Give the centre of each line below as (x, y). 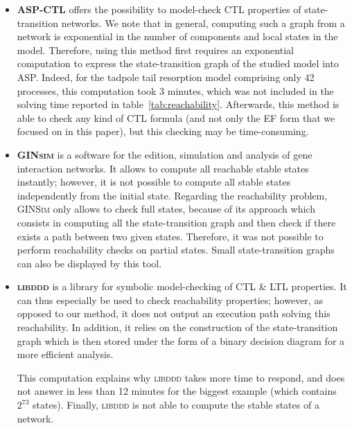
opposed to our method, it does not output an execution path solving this (174, 313)
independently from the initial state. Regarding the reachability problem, (172, 195)
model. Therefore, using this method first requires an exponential (155, 50)
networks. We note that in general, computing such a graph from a (203, 23)
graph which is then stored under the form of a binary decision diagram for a (181, 340)
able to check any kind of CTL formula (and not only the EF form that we (176, 117)
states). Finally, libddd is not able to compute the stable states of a (176, 405)
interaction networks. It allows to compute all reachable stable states (163, 168)
